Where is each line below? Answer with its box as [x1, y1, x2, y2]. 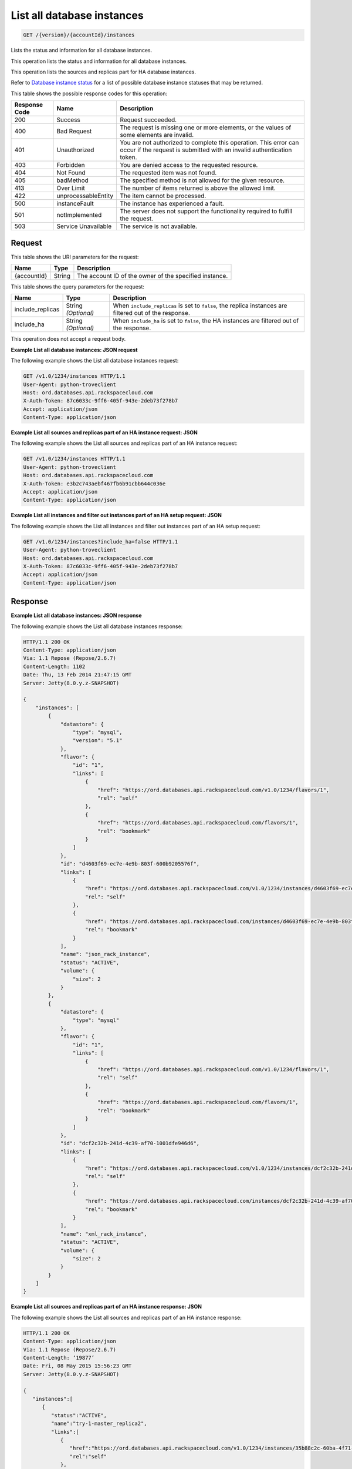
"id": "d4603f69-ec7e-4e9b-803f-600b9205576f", [60, 861, 200, 867]
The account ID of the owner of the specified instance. [77, 271, 228, 280]
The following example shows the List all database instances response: [11, 623, 183, 630]
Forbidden [56, 161, 85, 169]
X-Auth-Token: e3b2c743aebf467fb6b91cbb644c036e [23, 480, 166, 487]
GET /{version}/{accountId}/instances [23, 32, 135, 38]
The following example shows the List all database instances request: [11, 357, 179, 364]
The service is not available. [120, 222, 198, 230]
